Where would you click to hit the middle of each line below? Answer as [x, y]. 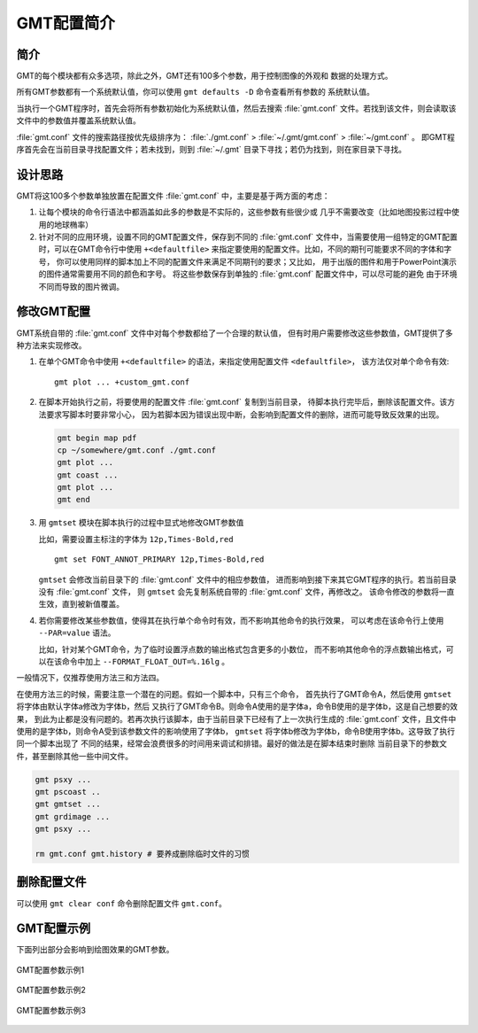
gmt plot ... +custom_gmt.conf [122, 382]
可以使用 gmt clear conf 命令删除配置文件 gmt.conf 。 [122, 903]
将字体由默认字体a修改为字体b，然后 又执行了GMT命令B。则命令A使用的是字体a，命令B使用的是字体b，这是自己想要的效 [237, 707]
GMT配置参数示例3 [51, 1010]
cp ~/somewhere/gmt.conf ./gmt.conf [137, 450]
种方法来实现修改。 [51, 345]
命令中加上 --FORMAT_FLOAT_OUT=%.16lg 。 [146, 661]
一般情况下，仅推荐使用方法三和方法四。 [90, 678]
